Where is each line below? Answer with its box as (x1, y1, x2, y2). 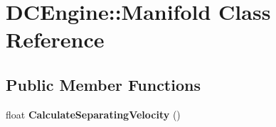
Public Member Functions (6, 73, 201, 95)
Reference (6, 25, 105, 54)
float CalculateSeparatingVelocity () (6, 106, 181, 121)
